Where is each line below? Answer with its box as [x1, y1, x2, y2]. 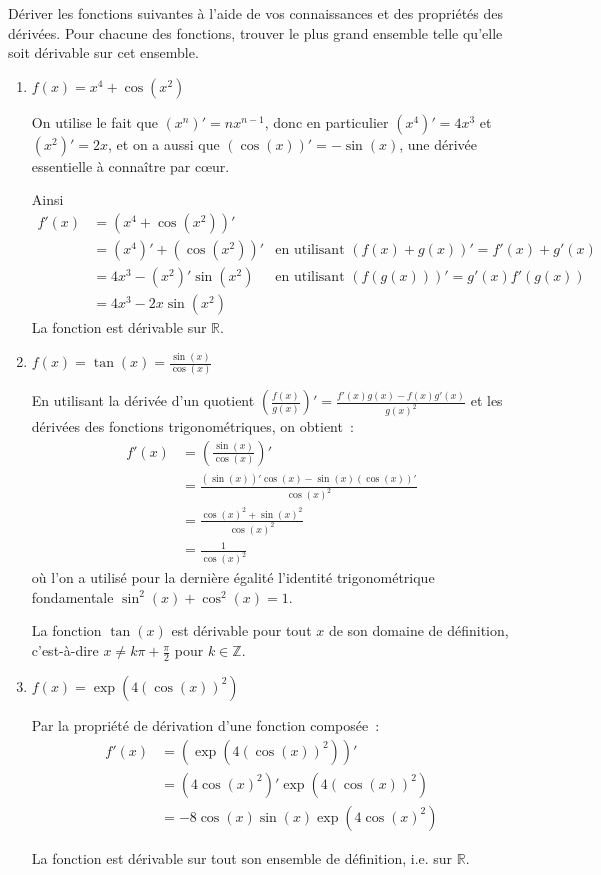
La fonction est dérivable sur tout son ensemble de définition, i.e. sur [31, 847, 453, 868]
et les [470, 390, 503, 411]
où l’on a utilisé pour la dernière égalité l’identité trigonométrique [31, 567, 435, 588]
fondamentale [31, 586, 114, 607]
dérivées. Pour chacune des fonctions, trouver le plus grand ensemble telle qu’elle [8, 22, 503, 43]
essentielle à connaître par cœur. [31, 155, 230, 176]
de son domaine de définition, [328, 620, 509, 641]
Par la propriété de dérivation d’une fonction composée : [31, 714, 380, 735]
